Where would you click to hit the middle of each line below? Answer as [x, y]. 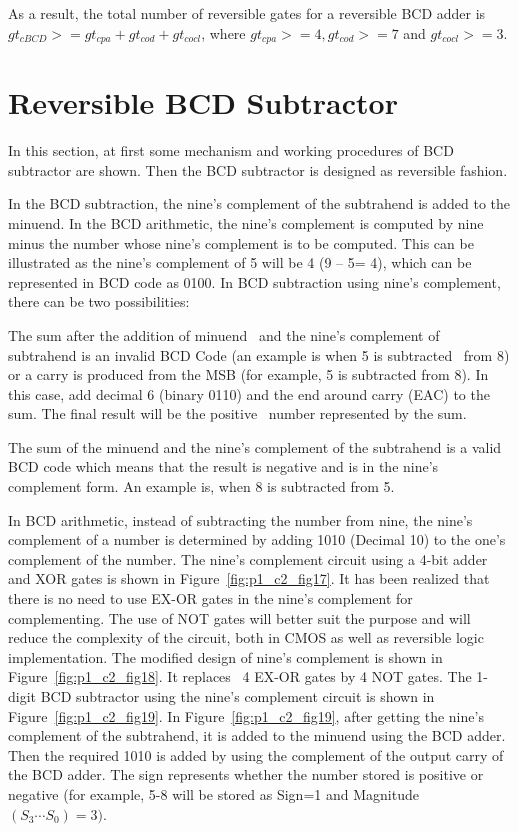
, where [223, 32]
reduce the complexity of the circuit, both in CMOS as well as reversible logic [246, 637]
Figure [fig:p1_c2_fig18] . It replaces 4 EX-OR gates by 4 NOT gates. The [240, 676]
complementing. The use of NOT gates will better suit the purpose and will [239, 617]
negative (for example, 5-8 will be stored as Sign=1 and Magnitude [213, 793]
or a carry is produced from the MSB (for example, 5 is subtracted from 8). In [248, 374]
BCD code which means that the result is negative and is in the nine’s [223, 466]
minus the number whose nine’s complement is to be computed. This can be [241, 242]
